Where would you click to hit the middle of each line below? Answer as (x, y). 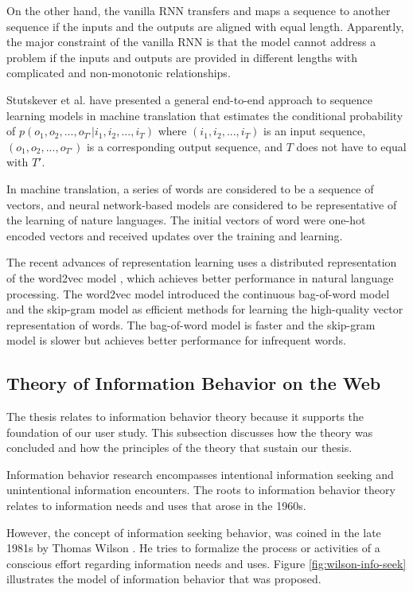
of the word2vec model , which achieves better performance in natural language (200, 277)
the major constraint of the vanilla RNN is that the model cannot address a (191, 42)
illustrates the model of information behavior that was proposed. (164, 579)
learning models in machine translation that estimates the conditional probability (205, 115)
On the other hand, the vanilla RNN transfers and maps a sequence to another (199, 10)
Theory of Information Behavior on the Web (194, 383)
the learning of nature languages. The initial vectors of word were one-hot (186, 220)
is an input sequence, (315, 131)
